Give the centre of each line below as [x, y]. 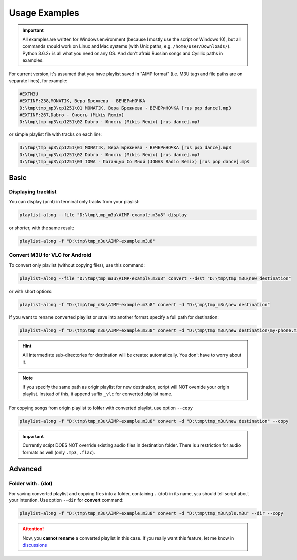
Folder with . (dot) [31, 484]
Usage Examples [44, 13]
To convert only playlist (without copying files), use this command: [77, 265]
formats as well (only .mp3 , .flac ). [59, 452]
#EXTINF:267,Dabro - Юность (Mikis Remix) [72, 115]
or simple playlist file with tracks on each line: [56, 134]
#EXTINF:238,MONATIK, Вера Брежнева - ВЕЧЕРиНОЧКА [82, 101]
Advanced [25, 469]
